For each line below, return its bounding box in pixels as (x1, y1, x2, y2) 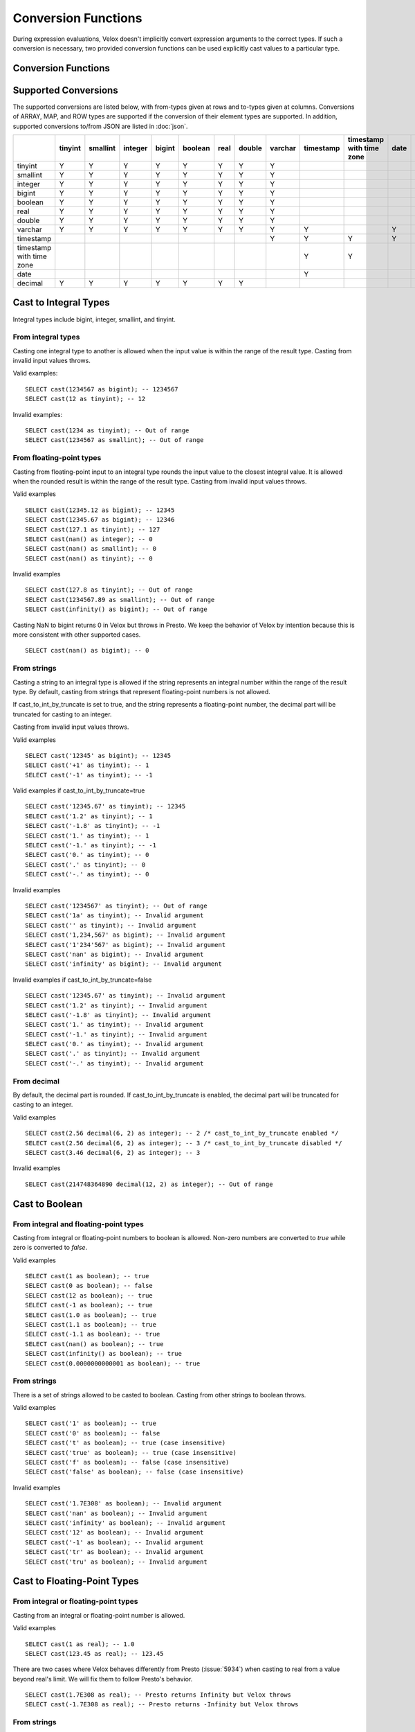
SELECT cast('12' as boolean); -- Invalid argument (25, 1528, 204, 1537)
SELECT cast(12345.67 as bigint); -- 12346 (25, 516, 175, 524)
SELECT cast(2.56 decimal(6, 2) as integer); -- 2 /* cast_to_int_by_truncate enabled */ (25, 1129, 339, 1138)
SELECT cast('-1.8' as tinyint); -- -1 (25, 822, 160, 830)
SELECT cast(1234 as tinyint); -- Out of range (25, 427, 190, 434)
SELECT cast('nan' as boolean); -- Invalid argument (25, 1509, 207, 1517)
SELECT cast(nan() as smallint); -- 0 (25, 545, 157, 553)
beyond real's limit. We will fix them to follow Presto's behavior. (12, 1674, 193, 1683)
